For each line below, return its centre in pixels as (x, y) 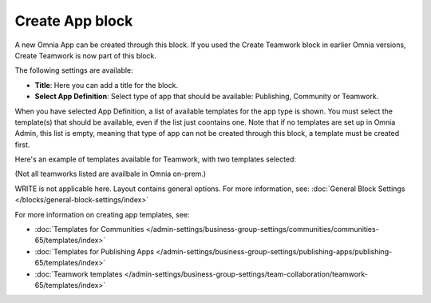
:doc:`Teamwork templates (79, 274)
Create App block (74, 21)
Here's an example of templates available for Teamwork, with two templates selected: (156, 159)
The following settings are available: (74, 70)
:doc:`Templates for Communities (89, 229)
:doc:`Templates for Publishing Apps (95, 251)
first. (22, 145)
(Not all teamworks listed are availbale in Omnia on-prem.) (111, 174)
